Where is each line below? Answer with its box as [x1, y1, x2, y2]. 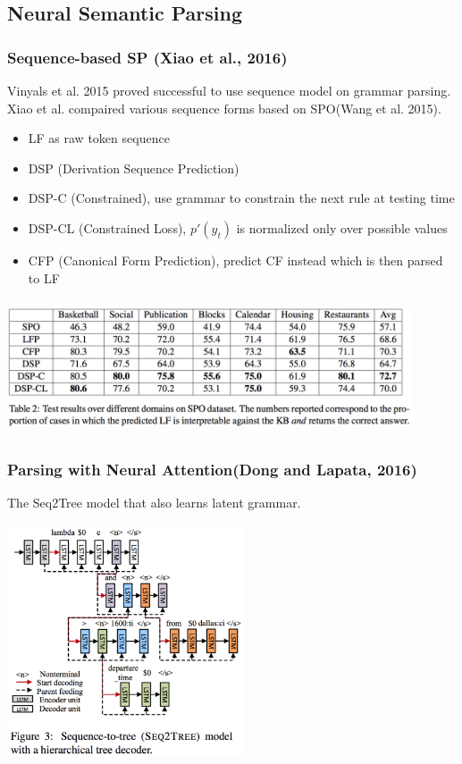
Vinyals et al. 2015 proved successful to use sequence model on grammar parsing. [7, 81, 451, 99]
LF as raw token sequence [28, 129, 170, 147]
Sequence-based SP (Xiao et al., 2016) [7, 46, 288, 68]
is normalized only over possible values [236, 218, 448, 237]
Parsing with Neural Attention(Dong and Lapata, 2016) [7, 458, 417, 480]
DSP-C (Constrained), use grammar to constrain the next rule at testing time [28, 189, 455, 207]
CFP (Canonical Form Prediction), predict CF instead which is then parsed [28, 250, 443, 269]
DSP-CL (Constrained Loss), [28, 218, 187, 237]
